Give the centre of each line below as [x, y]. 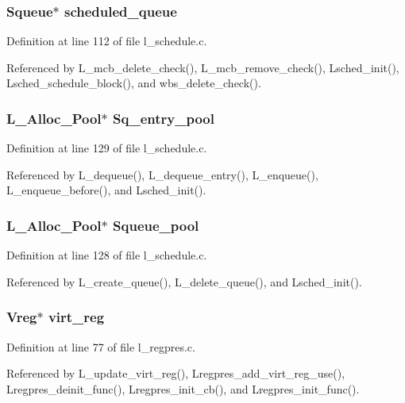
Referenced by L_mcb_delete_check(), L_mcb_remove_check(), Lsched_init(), [203, 67]
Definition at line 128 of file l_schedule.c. [107, 255]
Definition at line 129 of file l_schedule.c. [107, 148]
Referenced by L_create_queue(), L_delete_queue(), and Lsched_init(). [184, 281]
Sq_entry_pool [164, 118]
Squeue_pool [156, 225]
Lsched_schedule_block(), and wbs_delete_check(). [134, 83]
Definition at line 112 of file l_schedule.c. [107, 41]
